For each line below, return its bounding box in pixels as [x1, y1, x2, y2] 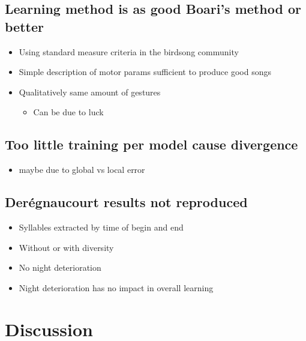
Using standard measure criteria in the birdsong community [19, 45, 239, 58]
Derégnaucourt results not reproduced [5, 193, 248, 211]
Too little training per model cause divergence [5, 135, 298, 154]
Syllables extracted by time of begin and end [19, 220, 184, 233]
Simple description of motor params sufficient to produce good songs [19, 65, 271, 78]
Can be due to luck [33, 106, 104, 118]
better [5, 17, 44, 35]
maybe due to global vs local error [19, 163, 145, 176]
